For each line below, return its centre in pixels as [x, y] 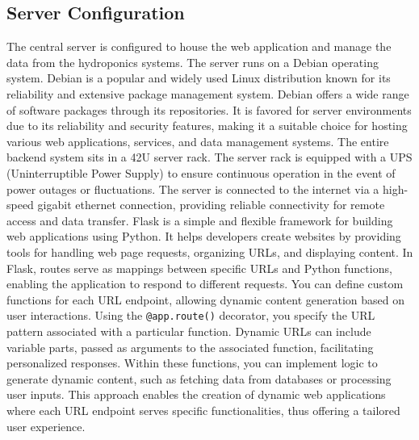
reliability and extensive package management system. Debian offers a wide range [208, 93]
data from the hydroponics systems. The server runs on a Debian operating [193, 62]
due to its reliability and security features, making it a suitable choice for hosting [207, 126]
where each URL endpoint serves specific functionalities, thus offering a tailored [203, 410]
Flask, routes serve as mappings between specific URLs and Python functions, [199, 268]
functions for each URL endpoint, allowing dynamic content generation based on [205, 299]
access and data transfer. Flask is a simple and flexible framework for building [200, 220]
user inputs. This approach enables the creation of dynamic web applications [196, 394]
